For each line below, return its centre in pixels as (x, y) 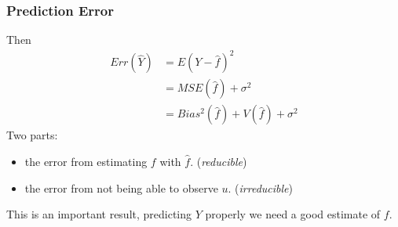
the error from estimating (86, 161)
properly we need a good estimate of (293, 214)
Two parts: (32, 135)
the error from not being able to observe (121, 187)
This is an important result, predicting (99, 214)
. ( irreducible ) (260, 187)
